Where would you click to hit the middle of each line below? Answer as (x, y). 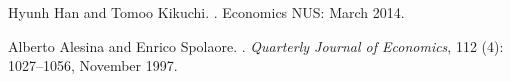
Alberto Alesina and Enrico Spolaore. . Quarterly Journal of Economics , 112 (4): (256, 45)
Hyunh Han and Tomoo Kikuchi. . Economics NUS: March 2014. (206, 12)
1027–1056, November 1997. (93, 65)
